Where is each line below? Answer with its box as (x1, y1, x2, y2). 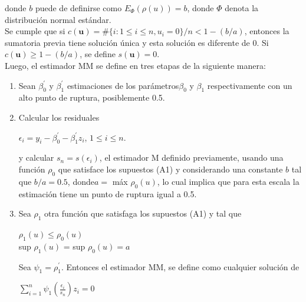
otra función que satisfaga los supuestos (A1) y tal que (44, 207, 242, 220)
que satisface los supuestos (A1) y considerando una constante (58, 162, 283, 175)
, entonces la (244, 25, 289, 37)
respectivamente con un (207, 79, 292, 91)
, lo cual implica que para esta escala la (157, 175, 300, 187)
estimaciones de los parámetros (67, 79, 179, 91)
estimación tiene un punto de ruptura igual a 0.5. (18, 187, 197, 200)
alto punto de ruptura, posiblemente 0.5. (18, 91, 165, 104)
